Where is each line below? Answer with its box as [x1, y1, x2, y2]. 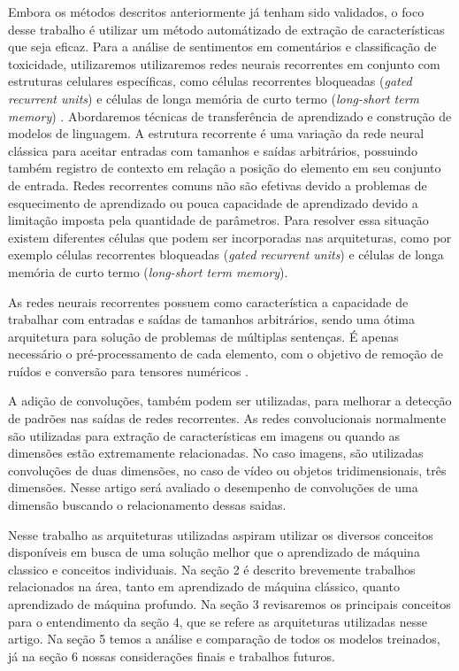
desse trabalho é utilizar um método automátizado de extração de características [8, 19, 445, 38]
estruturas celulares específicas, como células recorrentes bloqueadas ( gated [8, 72, 412, 90]
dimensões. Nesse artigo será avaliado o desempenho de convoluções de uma [8, 478, 418, 497]
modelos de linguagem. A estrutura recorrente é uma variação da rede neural [8, 124, 425, 143]
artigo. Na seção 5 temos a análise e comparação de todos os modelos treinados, [8, 629, 440, 648]
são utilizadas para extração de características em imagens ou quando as [8, 426, 401, 444]
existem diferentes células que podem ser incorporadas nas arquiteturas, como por [8, 228, 452, 246]
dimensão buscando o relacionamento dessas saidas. [8, 496, 287, 514]
